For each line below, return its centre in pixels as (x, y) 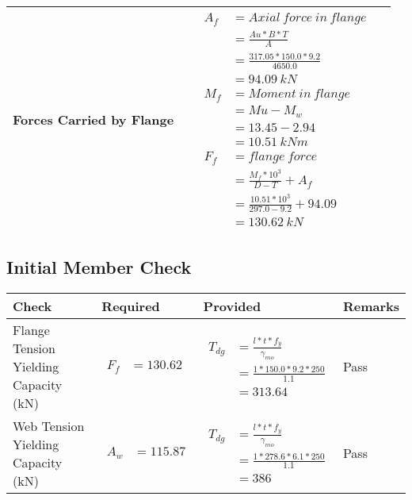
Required (131, 306)
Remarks (371, 306)
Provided (232, 306)
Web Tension (49, 425)
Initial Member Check (99, 266)
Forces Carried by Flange (93, 120)
